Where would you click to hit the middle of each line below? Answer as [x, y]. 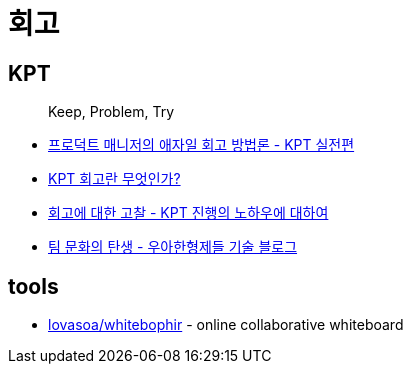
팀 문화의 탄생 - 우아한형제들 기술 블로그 [173, 247]
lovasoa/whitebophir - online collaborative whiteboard [226, 325]
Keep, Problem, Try [111, 112]
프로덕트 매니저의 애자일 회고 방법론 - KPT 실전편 [201, 145]
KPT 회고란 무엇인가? [114, 179]
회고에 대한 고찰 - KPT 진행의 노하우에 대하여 [188, 213]
